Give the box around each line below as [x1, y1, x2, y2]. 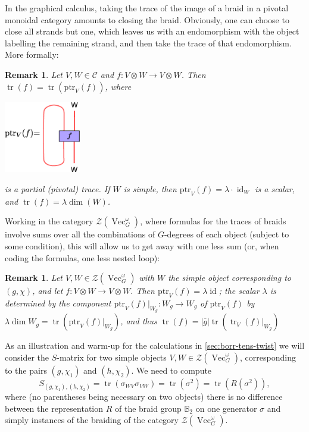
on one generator [195, 402, 257, 414]
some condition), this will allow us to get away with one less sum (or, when [5, 239, 279, 252]
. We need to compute [131, 364, 212, 376]
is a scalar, [255, 182, 295, 195]
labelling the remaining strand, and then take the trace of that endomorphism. [5, 36, 292, 49]
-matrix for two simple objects [57, 350, 167, 363]
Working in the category [5, 215, 93, 227]
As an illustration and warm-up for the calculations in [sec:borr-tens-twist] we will [5, 339, 305, 352]
